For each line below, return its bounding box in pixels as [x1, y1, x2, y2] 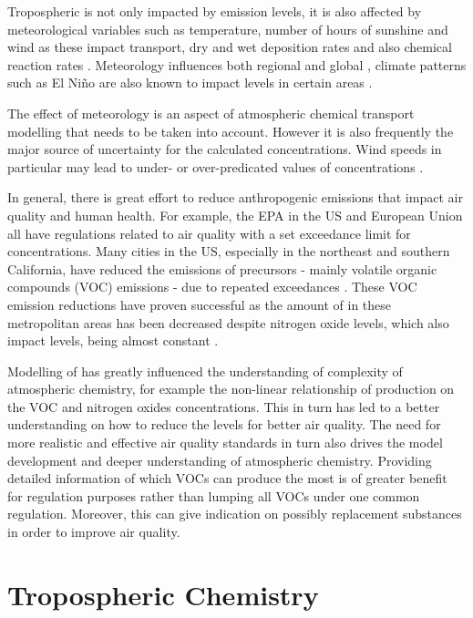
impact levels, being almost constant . [7, 331, 219, 350]
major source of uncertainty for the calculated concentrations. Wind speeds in [7, 139, 442, 159]
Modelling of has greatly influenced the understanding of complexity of [7, 361, 403, 380]
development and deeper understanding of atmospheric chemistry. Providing [7, 450, 432, 469]
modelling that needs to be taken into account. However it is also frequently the [7, 121, 454, 140]
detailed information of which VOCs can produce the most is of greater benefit [7, 469, 447, 488]
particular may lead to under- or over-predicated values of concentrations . [7, 157, 424, 176]
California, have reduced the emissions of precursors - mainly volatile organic [7, 259, 437, 278]
